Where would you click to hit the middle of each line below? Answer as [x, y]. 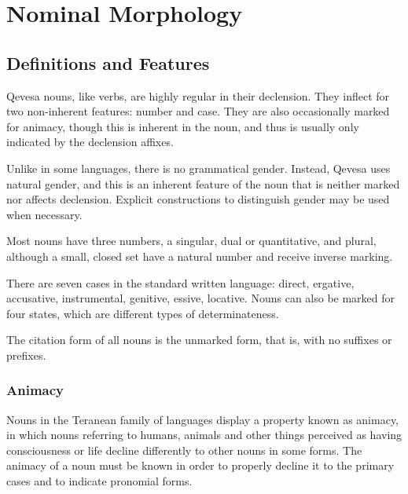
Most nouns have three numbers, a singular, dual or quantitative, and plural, [191, 241]
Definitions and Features [108, 62]
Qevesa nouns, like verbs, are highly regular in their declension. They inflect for [198, 95]
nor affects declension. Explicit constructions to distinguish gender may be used [198, 199]
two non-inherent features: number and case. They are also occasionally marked [198, 111]
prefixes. [26, 355]
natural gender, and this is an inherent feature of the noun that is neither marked [203, 183]
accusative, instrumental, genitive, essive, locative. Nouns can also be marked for [201, 298]
